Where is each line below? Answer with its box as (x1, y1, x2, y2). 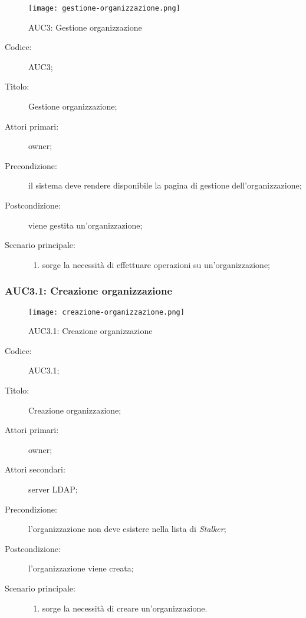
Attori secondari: (5, 463, 65, 475)
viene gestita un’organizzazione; (28, 219, 143, 231)
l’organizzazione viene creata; (28, 562, 134, 574)
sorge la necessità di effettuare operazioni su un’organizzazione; (42, 258, 271, 270)
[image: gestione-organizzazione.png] (28, 4, 180, 12)
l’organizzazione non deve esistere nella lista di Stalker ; (28, 523, 226, 535)
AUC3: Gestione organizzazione (28, 21, 142, 33)
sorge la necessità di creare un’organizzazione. (42, 602, 208, 614)
